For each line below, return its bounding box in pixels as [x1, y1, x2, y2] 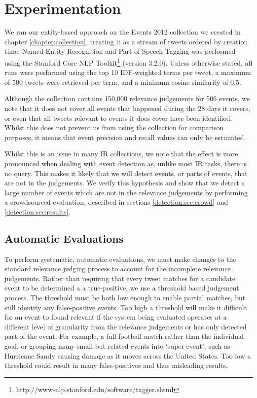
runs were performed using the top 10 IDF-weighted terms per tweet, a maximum [4, 67, 251, 77]
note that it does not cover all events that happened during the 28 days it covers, [4, 103, 250, 113]
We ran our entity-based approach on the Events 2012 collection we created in [4, 27, 241, 37]
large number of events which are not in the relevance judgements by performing [4, 187, 248, 197]
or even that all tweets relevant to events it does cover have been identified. [4, 112, 232, 123]
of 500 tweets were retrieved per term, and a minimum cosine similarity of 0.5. [4, 76, 241, 87]
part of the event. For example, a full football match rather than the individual [4, 331, 244, 341]
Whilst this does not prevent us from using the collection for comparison [4, 122, 224, 133]
